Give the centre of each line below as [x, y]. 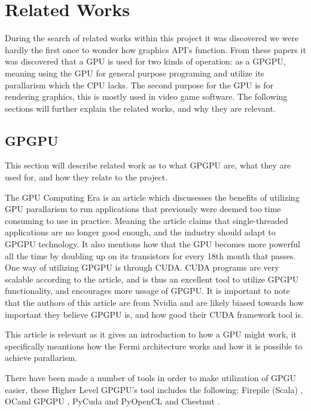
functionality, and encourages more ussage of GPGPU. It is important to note [147, 291]
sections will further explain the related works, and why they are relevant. [140, 108]
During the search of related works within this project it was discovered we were [152, 38]
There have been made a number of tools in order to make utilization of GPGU [151, 377]
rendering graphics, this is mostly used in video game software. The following [146, 96]
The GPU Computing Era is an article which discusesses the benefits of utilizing [152, 197]
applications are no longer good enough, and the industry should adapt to [140, 232]
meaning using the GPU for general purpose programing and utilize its [135, 73]
